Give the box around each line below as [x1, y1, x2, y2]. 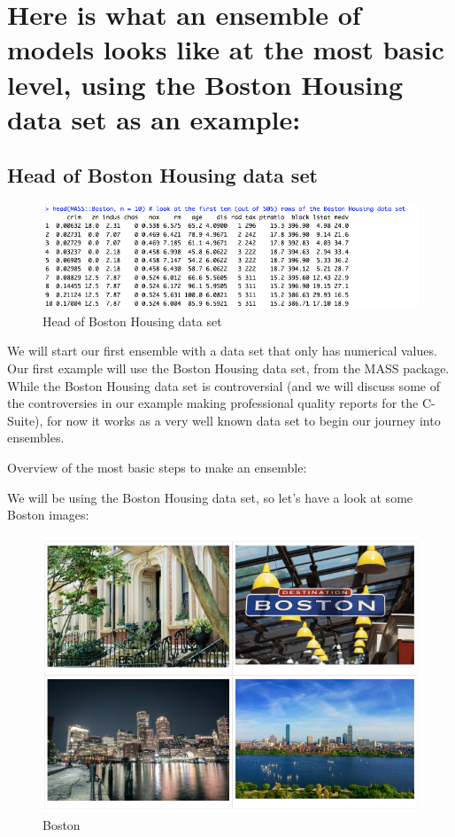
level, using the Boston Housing [7, 66, 404, 102]
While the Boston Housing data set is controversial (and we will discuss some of [7, 376, 440, 395]
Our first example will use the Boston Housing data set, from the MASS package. [7, 358, 450, 377]
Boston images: [7, 505, 89, 524]
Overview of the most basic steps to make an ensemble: [7, 458, 307, 476]
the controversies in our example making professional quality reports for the [7, 394, 419, 412]
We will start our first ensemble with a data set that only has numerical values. [7, 341, 437, 360]
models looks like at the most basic [7, 31, 444, 67]
